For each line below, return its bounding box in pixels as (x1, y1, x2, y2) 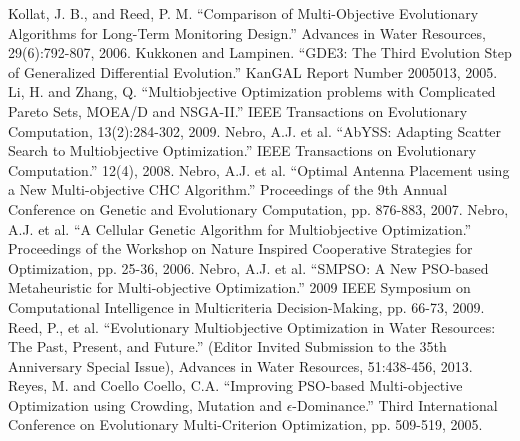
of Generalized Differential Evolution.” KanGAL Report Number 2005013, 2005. (8, 61, 498, 82)
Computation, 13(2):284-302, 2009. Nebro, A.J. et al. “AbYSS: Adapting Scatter (8, 120, 502, 141)
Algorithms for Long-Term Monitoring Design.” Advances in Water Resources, (8, 22, 486, 43)
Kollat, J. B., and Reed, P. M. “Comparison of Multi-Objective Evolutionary (8, 3, 479, 23)
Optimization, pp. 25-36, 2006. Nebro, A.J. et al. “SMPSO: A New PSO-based (8, 257, 489, 278)
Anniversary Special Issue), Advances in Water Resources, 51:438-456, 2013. (8, 355, 473, 376)
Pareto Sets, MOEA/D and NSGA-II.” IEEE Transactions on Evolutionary (8, 100, 468, 121)
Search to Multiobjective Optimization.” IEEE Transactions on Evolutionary (8, 140, 477, 161)
